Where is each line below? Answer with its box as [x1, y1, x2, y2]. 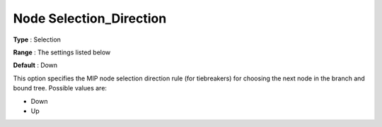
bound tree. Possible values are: [13, 84, 108, 92]
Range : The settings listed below [13, 48, 111, 56]
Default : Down [13, 61, 58, 70]
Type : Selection [13, 35, 62, 44]
